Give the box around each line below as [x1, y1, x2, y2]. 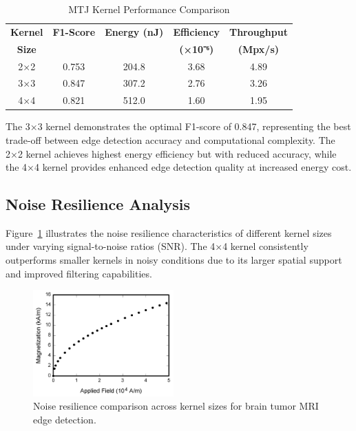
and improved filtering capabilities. [6, 266, 152, 280]
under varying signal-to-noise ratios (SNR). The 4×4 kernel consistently [6, 239, 308, 253]
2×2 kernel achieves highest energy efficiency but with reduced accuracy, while [6, 146, 337, 160]
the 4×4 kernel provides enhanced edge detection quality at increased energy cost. [6, 160, 352, 174]
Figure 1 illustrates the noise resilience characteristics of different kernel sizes [6, 225, 332, 240]
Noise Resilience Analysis [6, 193, 191, 215]
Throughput [229, 24, 288, 39]
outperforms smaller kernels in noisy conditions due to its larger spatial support [6, 253, 342, 267]
